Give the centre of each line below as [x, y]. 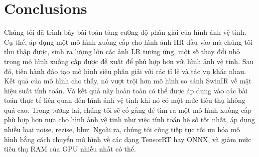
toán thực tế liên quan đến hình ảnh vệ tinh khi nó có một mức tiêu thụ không [125, 100]
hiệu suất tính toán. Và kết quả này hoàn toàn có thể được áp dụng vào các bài [126, 90]
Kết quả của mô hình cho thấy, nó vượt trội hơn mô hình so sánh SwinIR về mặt [128, 81]
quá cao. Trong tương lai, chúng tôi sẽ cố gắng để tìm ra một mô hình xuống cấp [128, 110]
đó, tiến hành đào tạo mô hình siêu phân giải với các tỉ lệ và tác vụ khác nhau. [125, 71]
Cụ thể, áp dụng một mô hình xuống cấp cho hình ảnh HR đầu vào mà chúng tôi [128, 41]
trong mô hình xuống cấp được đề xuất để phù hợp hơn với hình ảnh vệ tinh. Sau [129, 61]
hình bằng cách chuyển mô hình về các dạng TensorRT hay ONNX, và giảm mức [128, 139]
